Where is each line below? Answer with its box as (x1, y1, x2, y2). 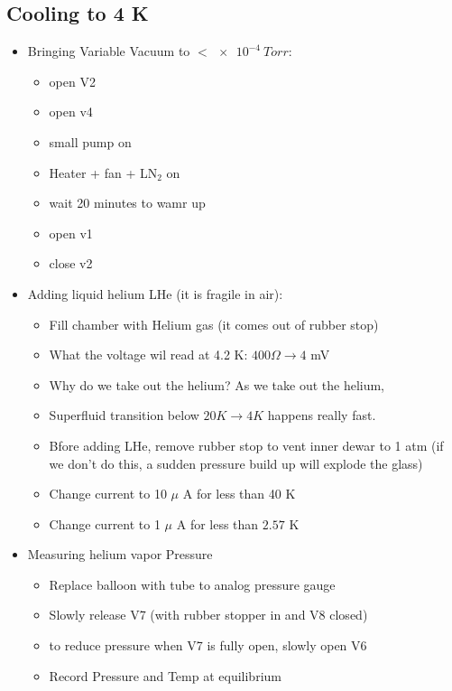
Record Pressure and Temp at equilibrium (49, 666, 281, 685)
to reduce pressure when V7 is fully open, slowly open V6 (49, 636, 367, 655)
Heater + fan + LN (49, 163, 158, 182)
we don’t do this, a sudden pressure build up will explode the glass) (49, 453, 423, 472)
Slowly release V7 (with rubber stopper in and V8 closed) (49, 605, 368, 624)
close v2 (49, 254, 93, 273)
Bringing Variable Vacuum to (27, 42, 190, 61)
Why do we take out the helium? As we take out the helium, (49, 375, 385, 394)
